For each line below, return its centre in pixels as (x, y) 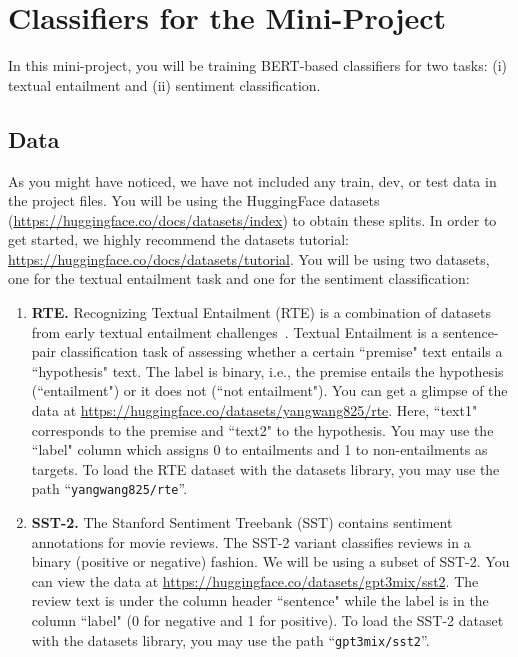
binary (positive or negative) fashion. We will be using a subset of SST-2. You (270, 561)
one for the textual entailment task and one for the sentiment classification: (239, 278)
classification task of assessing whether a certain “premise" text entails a (281, 351)
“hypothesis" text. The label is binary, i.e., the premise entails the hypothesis (267, 370)
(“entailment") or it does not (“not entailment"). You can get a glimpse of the (269, 390)
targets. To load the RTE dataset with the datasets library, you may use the (265, 468)
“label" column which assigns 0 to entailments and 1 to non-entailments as (259, 449)
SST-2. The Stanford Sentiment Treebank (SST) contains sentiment (242, 522)
